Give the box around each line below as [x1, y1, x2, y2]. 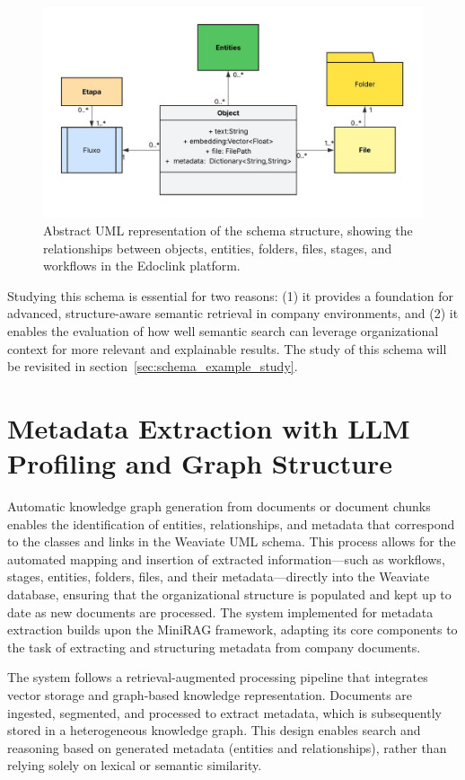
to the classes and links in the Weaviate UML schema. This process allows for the [7, 532, 456, 551]
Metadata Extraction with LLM [7, 409, 410, 446]
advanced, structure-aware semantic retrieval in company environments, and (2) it [7, 304, 459, 323]
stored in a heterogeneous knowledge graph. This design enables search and [7, 721, 421, 740]
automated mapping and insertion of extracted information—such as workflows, [7, 549, 445, 568]
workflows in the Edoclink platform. [43, 256, 241, 275]
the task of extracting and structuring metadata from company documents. [7, 637, 421, 656]
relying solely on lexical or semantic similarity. [7, 756, 262, 775]
